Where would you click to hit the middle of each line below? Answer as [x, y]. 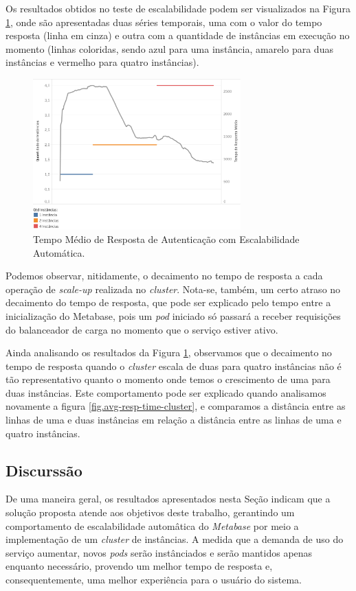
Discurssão [44, 470]
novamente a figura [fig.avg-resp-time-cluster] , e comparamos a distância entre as [176, 406]
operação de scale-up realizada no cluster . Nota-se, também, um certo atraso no [173, 289]
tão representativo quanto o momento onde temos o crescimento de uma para [168, 379]
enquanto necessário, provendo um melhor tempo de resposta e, [139, 566]
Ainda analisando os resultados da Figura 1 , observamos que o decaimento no [169, 352]
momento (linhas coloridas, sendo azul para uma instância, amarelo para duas [169, 48]
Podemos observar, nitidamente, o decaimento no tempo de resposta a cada [164, 276]
